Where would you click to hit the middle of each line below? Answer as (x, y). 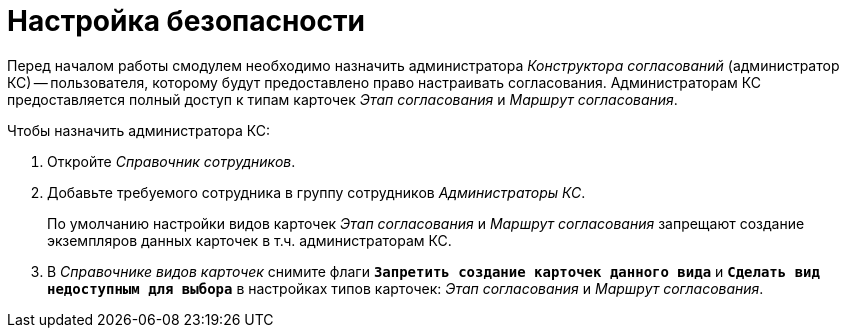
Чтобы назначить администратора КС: (138, 130)
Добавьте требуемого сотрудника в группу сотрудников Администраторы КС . (316, 192)
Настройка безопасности (186, 21)
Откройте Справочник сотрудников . (171, 161)
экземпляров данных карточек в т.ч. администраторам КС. (249, 240)
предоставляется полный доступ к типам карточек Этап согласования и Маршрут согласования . (342, 99)
